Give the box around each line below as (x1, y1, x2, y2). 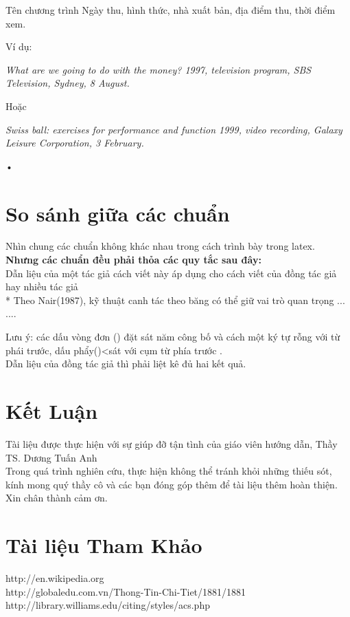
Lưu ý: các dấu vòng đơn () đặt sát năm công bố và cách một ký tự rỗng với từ (5, 329, 340, 344)
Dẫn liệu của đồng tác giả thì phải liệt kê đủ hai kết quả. (5, 356, 246, 371)
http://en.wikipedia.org (5, 571, 104, 585)
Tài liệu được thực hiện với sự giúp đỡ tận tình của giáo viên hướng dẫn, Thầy (5, 436, 338, 451)
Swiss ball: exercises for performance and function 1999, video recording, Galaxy (5, 122, 342, 136)
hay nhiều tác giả (5, 279, 78, 294)
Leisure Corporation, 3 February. (5, 136, 144, 150)
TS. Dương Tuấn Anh (5, 450, 97, 464)
